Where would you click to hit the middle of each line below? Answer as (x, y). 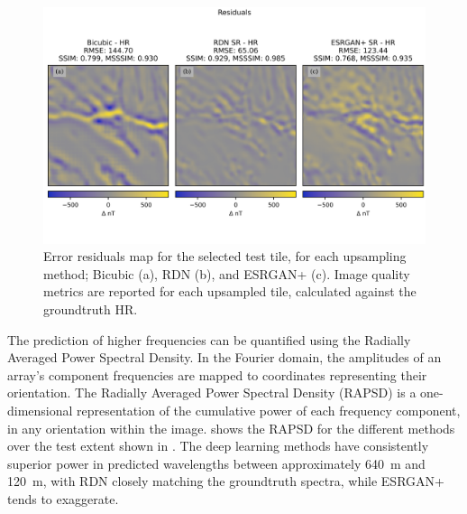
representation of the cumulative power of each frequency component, (269, 411)
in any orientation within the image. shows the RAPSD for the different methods (231, 428)
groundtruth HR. (91, 309)
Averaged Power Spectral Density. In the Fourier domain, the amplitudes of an (224, 357)
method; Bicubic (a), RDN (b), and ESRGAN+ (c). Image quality (227, 273)
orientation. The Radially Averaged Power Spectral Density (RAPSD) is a (212, 393)
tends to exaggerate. (63, 499)
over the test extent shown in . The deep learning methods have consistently (218, 446)
